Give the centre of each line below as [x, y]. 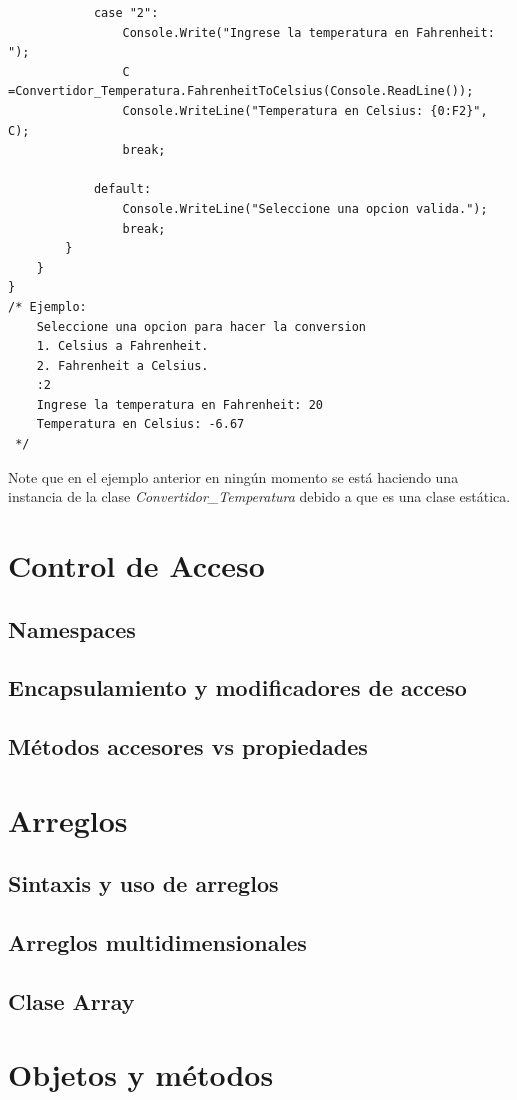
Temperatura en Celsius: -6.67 [140, 424]
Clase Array [71, 1000]
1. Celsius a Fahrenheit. [122, 346]
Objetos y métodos [141, 1074]
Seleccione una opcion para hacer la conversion [201, 326]
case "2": [126, 13]
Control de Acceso [136, 565]
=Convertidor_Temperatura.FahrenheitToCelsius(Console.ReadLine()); [241, 91]
